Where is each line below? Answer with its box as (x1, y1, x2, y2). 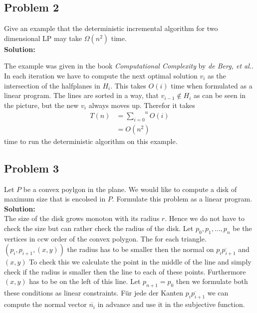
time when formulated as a (171, 80, 253, 90)
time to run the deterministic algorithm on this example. (4, 135, 178, 146)
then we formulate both (176, 276, 248, 286)
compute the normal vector (4, 299, 87, 309)
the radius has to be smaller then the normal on (67, 244, 214, 254)
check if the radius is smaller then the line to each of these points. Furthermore (4, 266, 246, 276)
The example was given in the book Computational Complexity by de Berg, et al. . (4, 60, 254, 71)
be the (233, 222, 252, 233)
